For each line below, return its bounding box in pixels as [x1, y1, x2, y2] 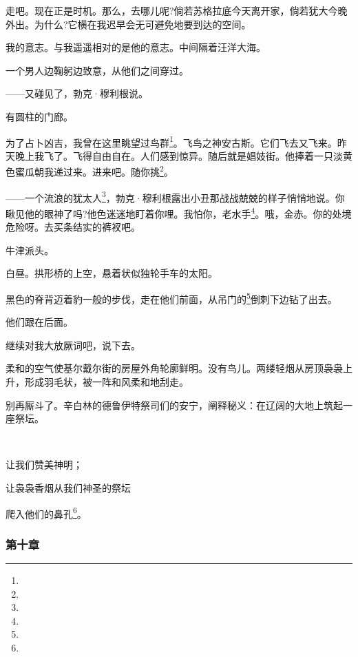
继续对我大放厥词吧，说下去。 [6, 337, 140, 352]
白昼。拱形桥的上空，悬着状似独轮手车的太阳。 [6, 266, 218, 280]
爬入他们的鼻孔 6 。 [6, 504, 87, 521]
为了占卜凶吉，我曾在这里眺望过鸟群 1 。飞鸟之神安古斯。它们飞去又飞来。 [6, 133, 337, 149]
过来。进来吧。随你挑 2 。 [63, 163, 173, 179]
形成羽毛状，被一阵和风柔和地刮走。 [24, 374, 189, 388]
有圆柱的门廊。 [6, 109, 73, 123]
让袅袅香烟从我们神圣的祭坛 [6, 480, 131, 494]
